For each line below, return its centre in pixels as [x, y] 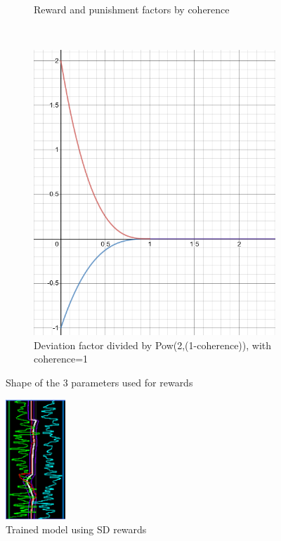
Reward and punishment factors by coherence [132, 9]
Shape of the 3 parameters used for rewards [99, 382]
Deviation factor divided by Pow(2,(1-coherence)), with [153, 345]
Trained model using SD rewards [76, 529]
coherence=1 [61, 359]
